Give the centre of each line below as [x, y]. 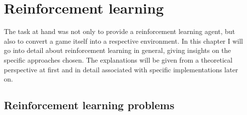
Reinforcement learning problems [89, 105]
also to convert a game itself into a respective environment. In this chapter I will [123, 41]
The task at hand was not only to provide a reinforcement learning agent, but [120, 31]
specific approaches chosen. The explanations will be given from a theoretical [118, 59]
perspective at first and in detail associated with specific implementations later [121, 69]
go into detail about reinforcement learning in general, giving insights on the [117, 50]
